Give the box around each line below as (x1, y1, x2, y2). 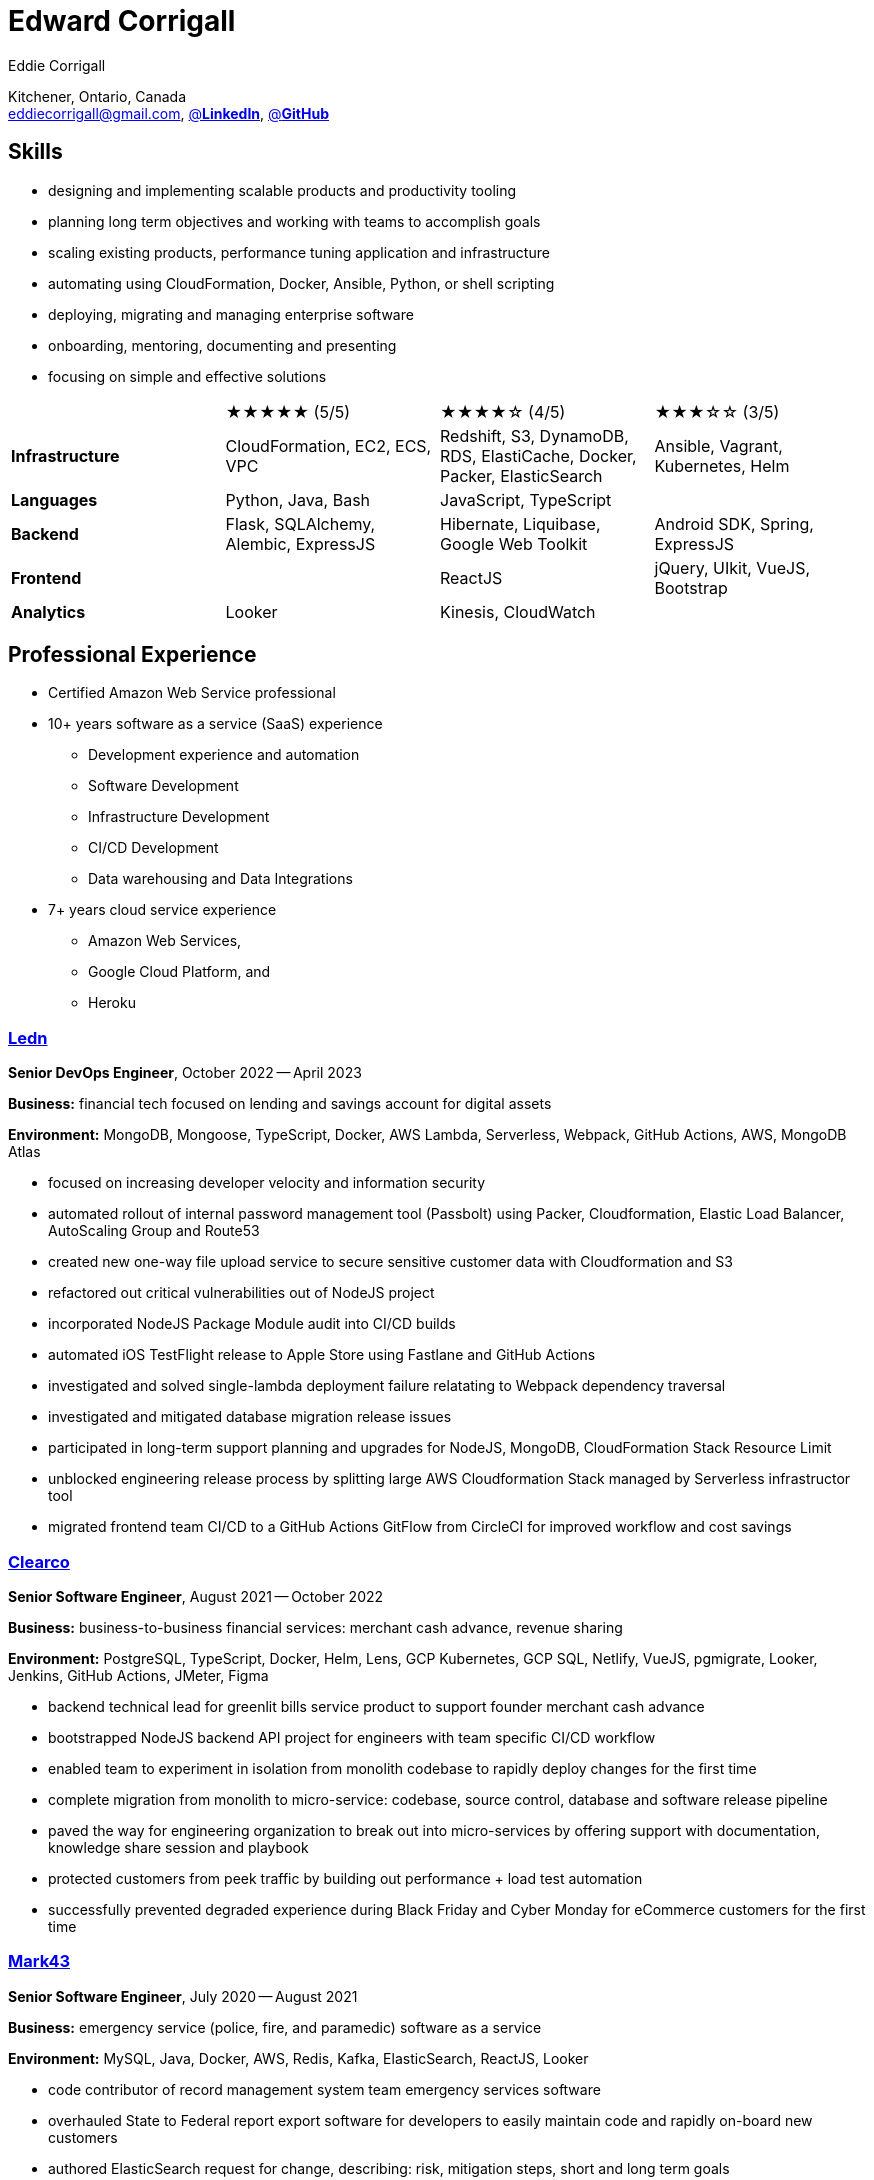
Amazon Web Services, (88, 932, 242, 950)
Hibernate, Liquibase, (440, 513, 601, 534)
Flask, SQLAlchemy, (225, 513, 376, 534)
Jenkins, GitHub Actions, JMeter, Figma (8, 1666, 269, 1684)
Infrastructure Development (88, 808, 270, 826)
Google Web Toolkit (440, 533, 588, 554)
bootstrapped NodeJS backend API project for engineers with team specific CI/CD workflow (48, 1728, 656, 1746)
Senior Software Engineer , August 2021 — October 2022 (8, 1587, 384, 1605)
